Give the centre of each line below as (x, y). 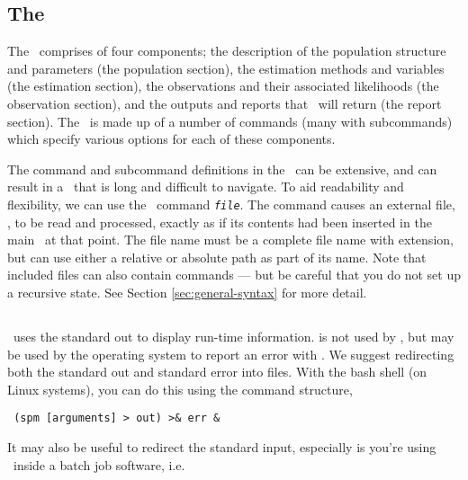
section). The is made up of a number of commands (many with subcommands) (230, 121)
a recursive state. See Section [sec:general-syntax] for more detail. (187, 292)
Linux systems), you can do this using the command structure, (180, 389)
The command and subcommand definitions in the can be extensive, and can (222, 169)
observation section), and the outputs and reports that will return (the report (225, 103)
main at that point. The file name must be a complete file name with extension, (230, 240)
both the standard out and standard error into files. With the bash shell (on (217, 372)
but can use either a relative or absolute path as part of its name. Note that (217, 257)
